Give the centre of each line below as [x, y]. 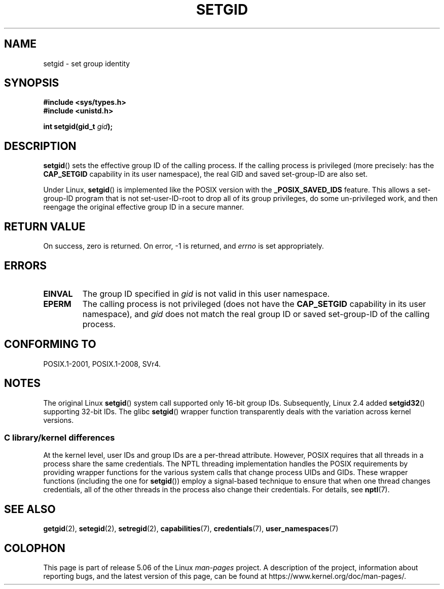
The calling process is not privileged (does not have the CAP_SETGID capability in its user [254, 304]
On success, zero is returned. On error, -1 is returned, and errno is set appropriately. [183, 246]
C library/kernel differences [60, 438]
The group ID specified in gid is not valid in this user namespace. [206, 293]
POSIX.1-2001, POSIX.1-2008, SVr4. [102, 364]
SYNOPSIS [32, 83]
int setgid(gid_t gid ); [78, 127]
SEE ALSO [30, 509]
